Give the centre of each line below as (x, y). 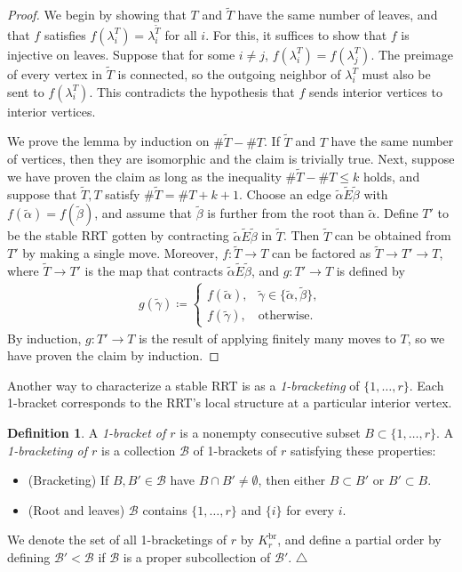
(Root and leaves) (76, 509)
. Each (426, 385)
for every (311, 509)
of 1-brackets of (235, 450)
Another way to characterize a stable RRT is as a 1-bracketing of (183, 385)
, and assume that (143, 213)
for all (181, 34)
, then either (292, 480)
